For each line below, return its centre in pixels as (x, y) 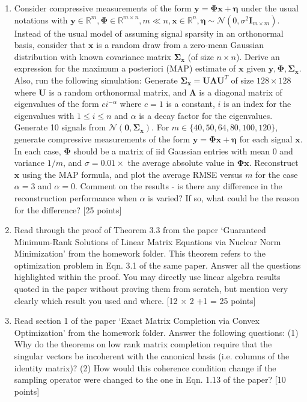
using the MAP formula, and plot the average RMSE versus (132, 174)
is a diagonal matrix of (241, 92)
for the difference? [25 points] (68, 209)
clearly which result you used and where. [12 (96, 300)
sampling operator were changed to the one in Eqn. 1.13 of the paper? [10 (150, 379)
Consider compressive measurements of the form (103, 8)
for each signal (266, 139)
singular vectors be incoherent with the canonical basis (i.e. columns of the (152, 356)
